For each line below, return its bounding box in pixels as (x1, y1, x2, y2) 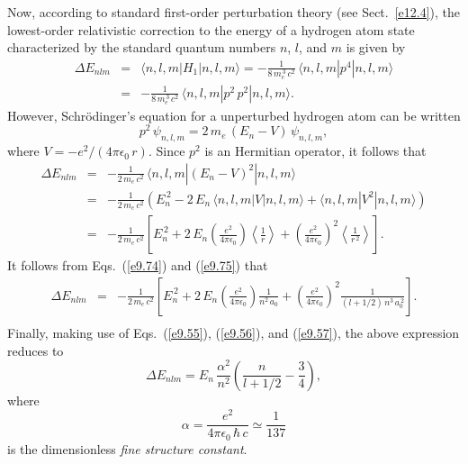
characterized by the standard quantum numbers (7, 38, 276, 57)
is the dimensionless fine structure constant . (7, 439, 247, 458)
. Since (148, 141, 185, 160)
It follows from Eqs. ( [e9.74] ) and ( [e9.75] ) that (7, 256, 268, 275)
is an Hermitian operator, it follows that (204, 141, 427, 160)
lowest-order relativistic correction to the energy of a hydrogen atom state (7, 20, 415, 39)
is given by (346, 38, 406, 57)
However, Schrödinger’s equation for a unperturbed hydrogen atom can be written (7, 105, 461, 124)
